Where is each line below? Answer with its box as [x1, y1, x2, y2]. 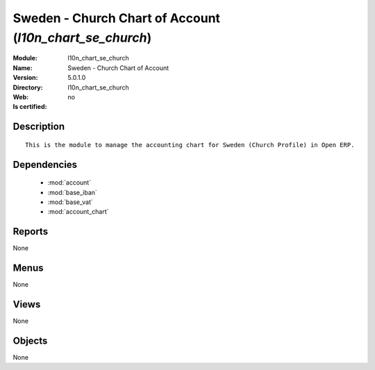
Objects [12, 335, 48, 346]
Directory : [12, 83, 43, 92]
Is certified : [12, 103, 47, 111]
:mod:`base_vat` [47, 198, 93, 206]
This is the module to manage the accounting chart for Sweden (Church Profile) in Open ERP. [25, 141, 355, 149]
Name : [12, 63, 33, 72]
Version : [12, 74, 38, 82]
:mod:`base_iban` [47, 188, 97, 196]
